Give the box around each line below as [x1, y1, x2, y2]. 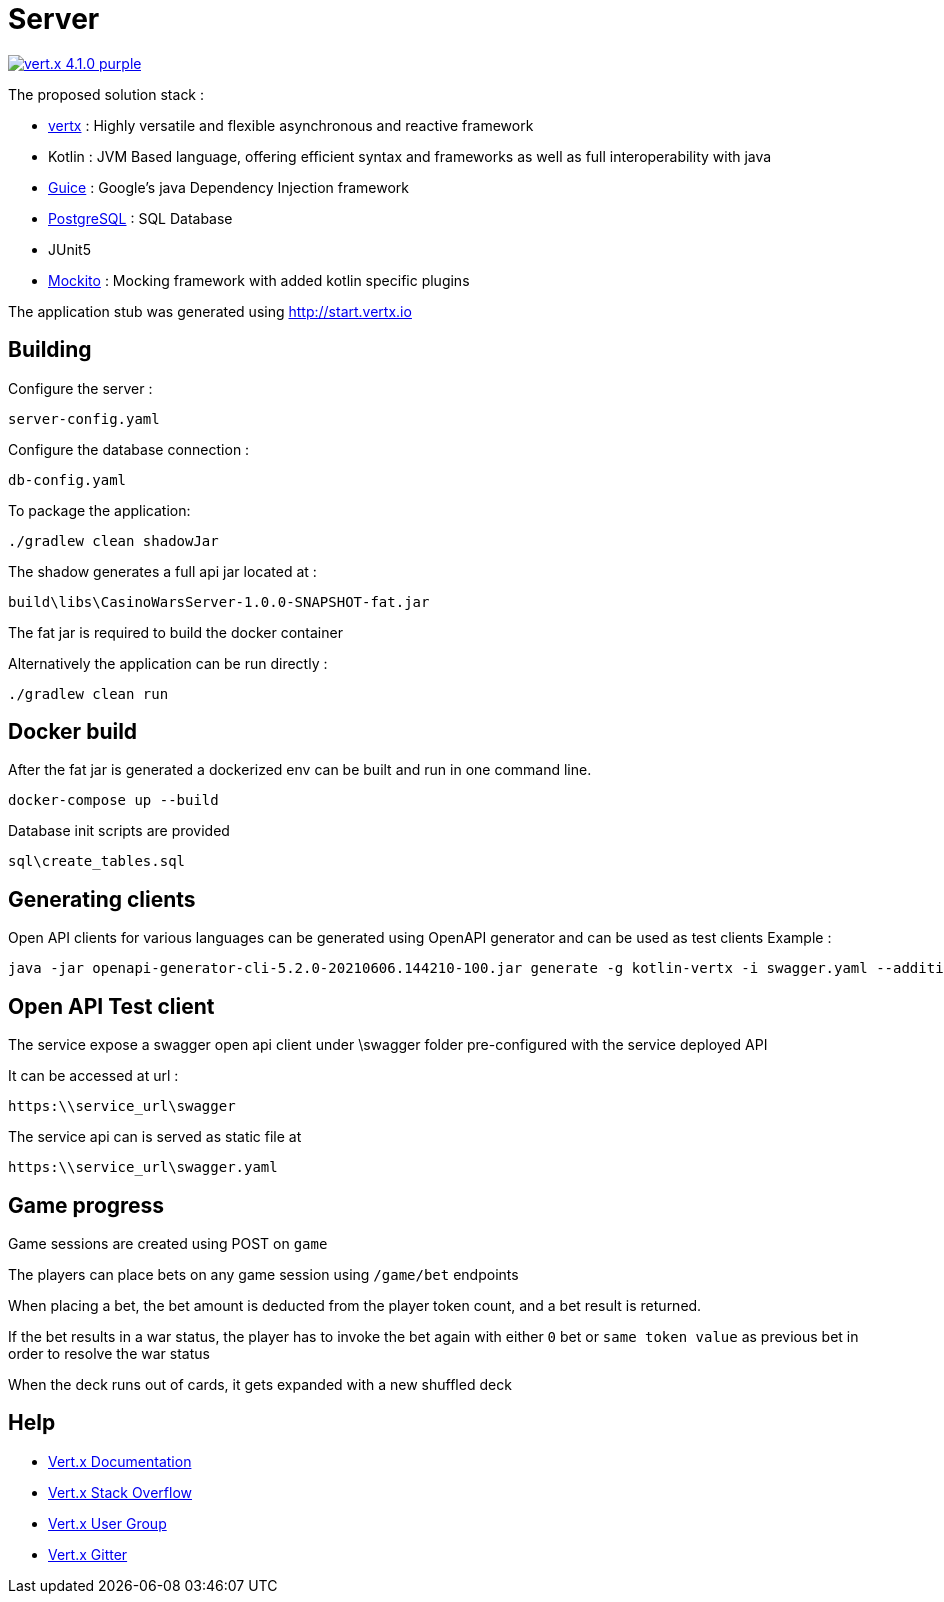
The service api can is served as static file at [8, 1128, 302, 1146]
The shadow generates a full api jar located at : [8, 562, 317, 580]
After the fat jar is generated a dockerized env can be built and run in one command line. [8, 761, 592, 779]
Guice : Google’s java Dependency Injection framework [48, 178, 409, 196]
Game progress [8, 1192, 165, 1218]
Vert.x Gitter [48, 1545, 128, 1563]
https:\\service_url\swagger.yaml [8, 1159, 278, 1176]
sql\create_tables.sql [8, 853, 186, 870]
